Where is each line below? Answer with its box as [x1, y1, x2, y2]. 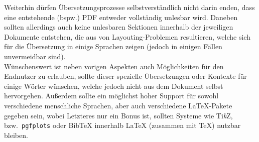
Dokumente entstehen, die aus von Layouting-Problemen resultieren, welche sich [4, 31, 250, 42]
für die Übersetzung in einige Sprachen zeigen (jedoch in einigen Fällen [4, 41, 222, 52]
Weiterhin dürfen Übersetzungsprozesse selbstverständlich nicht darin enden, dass [4, 2, 255, 12]
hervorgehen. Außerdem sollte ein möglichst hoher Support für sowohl [4, 90, 219, 101]
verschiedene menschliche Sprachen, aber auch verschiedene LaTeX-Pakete [4, 100, 232, 110]
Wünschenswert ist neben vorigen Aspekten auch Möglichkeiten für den [4, 61, 224, 71]
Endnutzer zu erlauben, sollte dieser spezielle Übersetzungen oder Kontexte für [4, 71, 247, 81]
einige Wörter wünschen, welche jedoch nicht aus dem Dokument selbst [4, 80, 223, 91]
